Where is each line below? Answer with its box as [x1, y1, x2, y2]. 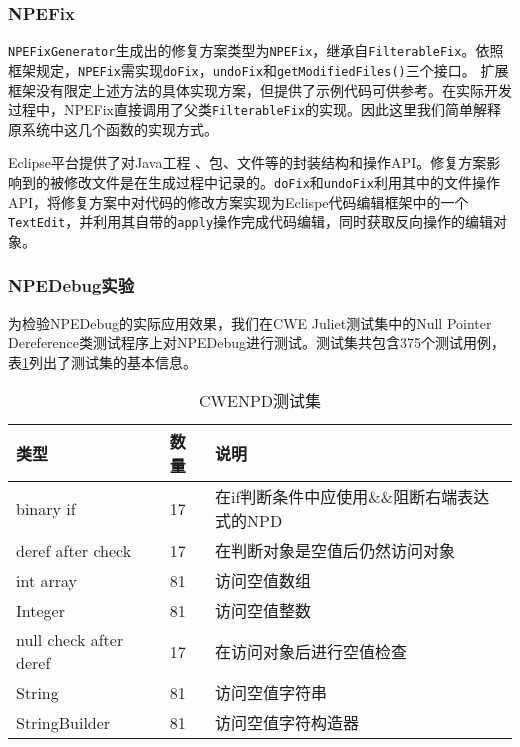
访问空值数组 [215, 569, 312, 593]
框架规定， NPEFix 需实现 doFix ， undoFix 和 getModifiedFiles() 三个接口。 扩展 [8, 59, 509, 80]
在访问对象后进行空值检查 [215, 640, 408, 664]
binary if [16, 496, 76, 520]
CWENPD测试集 [198, 389, 322, 413]
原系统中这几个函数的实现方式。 [8, 118, 218, 139]
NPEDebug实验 [8, 273, 135, 298]
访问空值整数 [215, 599, 312, 623]
